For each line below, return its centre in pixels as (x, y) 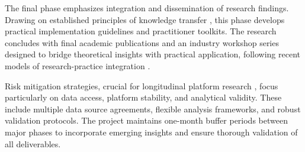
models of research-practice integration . (78, 65)
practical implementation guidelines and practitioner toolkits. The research (141, 31)
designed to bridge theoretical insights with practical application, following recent (152, 54)
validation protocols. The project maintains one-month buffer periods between (146, 120)
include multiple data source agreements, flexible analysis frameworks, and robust (153, 109)
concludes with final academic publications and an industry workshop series (142, 42)
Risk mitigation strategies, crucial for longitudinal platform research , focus (142, 85)
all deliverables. (33, 143)
